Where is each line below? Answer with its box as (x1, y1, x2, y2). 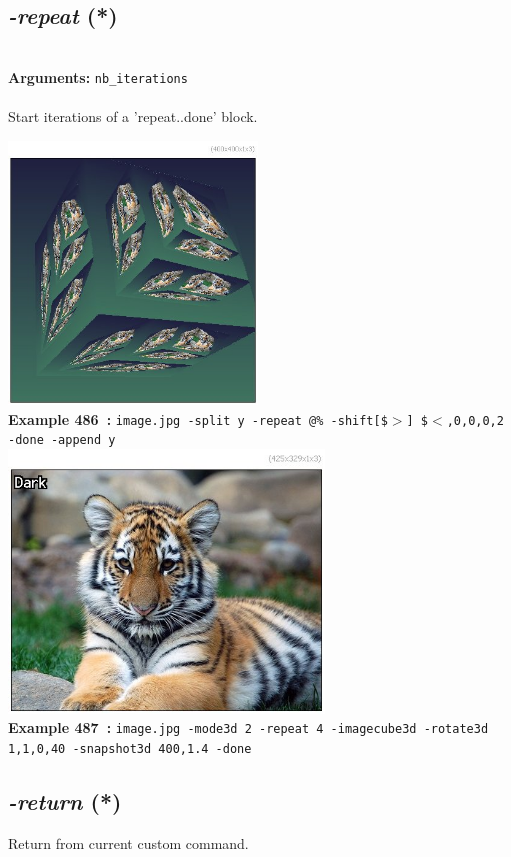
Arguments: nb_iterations (8, 66, 188, 87)
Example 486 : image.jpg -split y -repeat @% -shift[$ (8, 408, 388, 429)
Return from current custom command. (8, 832, 249, 853)
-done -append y (8, 433, 116, 448)
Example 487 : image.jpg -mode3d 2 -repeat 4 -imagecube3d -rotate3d (8, 717, 489, 738)
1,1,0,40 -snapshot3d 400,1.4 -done (8, 741, 252, 756)
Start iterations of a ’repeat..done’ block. (8, 106, 258, 127)
